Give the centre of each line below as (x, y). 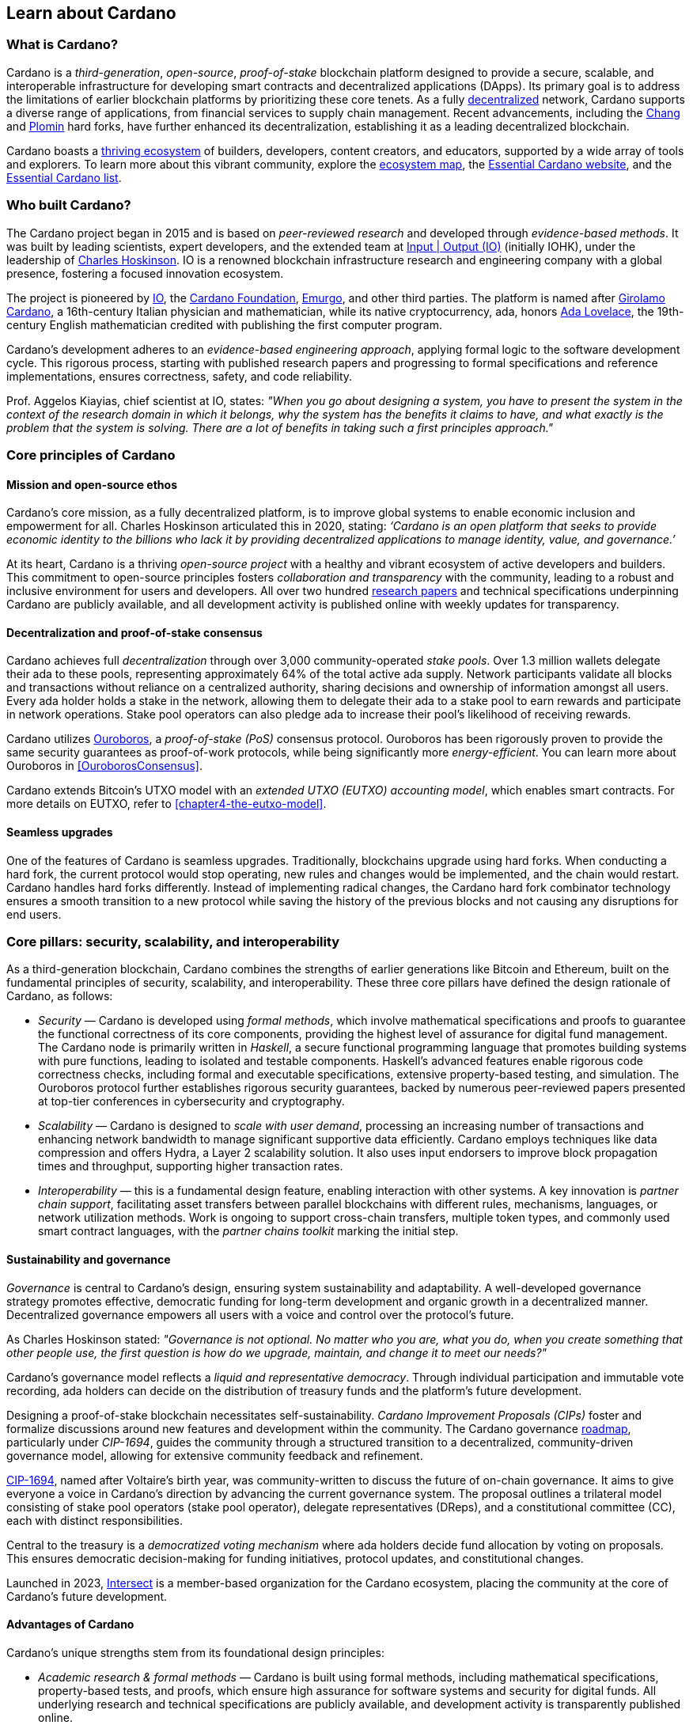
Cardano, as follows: (60, 996)
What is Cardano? (62, 45)
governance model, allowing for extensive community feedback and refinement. (215, 1455)
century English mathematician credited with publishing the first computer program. (224, 324)
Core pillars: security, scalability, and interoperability (173, 941)
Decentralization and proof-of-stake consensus (134, 632)
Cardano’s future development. (87, 1596)
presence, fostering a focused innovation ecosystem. (145, 273)
